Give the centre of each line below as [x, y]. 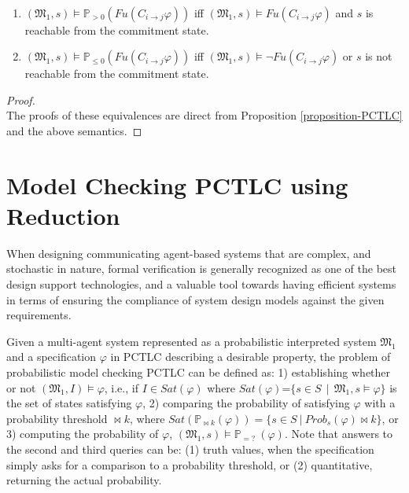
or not [21, 387]
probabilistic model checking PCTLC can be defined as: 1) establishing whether [199, 372]
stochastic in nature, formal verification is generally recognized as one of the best [202, 269]
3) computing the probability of [83, 434]
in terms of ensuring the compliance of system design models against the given [195, 299]
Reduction [63, 215]
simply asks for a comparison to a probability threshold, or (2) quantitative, [190, 464]
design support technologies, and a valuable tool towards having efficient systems [201, 284]
